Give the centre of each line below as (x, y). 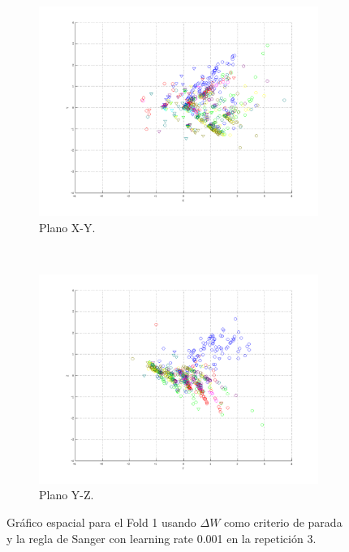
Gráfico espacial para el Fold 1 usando (101, 522)
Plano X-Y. (67, 227)
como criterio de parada (283, 522)
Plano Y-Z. (67, 495)
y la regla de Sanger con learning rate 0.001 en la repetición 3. (162, 538)
